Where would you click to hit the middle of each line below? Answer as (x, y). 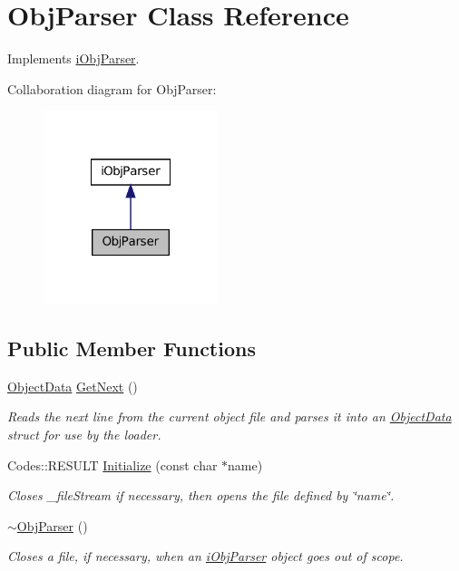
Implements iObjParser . (73, 58)
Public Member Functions (132, 348)
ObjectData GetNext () (73, 386)
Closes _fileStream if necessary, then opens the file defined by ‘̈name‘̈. (201, 495)
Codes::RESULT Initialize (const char (112, 465)
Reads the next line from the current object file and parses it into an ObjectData (229, 416)
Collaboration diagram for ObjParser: (112, 88)
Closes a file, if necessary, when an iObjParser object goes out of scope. (205, 556)
